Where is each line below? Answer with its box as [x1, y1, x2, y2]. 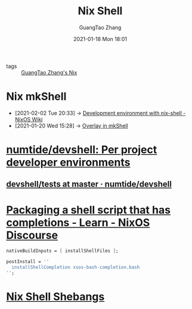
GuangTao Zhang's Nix [21, 68, 78, 76]
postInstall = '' [6, 259, 49, 265]
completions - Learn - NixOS [6, 216, 150, 229]
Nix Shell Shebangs [6, 290, 105, 304]
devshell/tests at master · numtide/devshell [6, 179, 172, 189]
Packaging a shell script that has [6, 203, 171, 217]
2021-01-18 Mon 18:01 [73, 35, 127, 42]
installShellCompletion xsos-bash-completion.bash [11, 264, 140, 270]
